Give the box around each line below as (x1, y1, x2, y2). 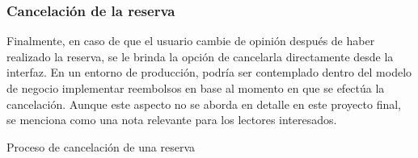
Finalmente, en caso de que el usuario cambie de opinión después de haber (6, 32, 375, 49)
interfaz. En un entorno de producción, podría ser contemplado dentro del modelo (6, 64, 412, 81)
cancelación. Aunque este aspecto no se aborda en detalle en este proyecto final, (6, 95, 401, 112)
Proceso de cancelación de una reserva (6, 138, 195, 155)
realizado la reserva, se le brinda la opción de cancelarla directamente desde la (6, 48, 394, 64)
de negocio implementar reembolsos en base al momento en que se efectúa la (6, 80, 385, 96)
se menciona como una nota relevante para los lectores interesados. (6, 111, 337, 128)
